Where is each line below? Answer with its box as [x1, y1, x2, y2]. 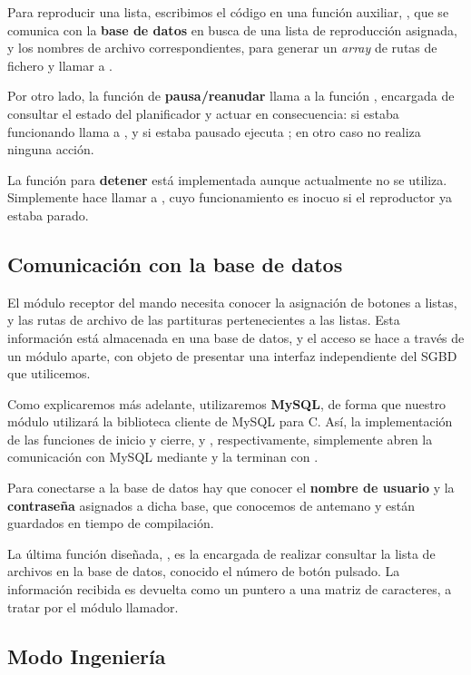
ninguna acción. [7, 140, 94, 159]
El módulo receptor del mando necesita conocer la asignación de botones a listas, [7, 292, 457, 311]
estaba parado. [7, 205, 89, 224]
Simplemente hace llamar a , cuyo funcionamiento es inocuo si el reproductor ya [7, 188, 452, 207]
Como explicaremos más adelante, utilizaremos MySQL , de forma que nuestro [7, 394, 446, 413]
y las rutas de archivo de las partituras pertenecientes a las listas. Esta [7, 310, 400, 329]
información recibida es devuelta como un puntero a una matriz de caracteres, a [7, 580, 452, 599]
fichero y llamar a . [7, 55, 113, 74]
